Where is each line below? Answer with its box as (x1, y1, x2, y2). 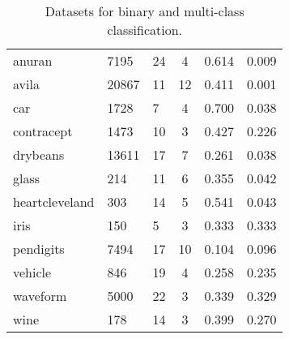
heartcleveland (13, 192, 95, 211)
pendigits (13, 239, 65, 258)
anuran (13, 51, 53, 70)
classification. (107, 20, 183, 39)
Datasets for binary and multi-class (45, 2, 244, 20)
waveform (13, 286, 67, 305)
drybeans (13, 145, 65, 164)
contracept (13, 122, 73, 140)
